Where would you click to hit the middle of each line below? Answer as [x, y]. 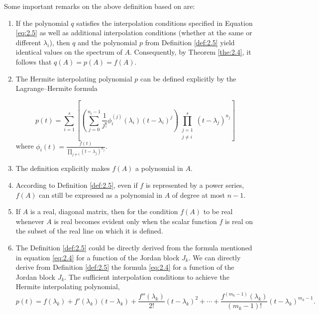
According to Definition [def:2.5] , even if [77, 185]
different [28, 42]
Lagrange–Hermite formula [56, 88]
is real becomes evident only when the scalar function [135, 221]
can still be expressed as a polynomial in [101, 195]
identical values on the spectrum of [69, 52]
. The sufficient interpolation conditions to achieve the [147, 276]
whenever [30, 221]
